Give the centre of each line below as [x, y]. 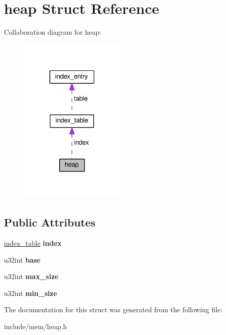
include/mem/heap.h [36, 326]
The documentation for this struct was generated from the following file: [113, 309]
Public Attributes [50, 222]
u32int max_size [31, 276]
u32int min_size [31, 293]
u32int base [22, 259]
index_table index [33, 243]
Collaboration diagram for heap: [53, 32]
